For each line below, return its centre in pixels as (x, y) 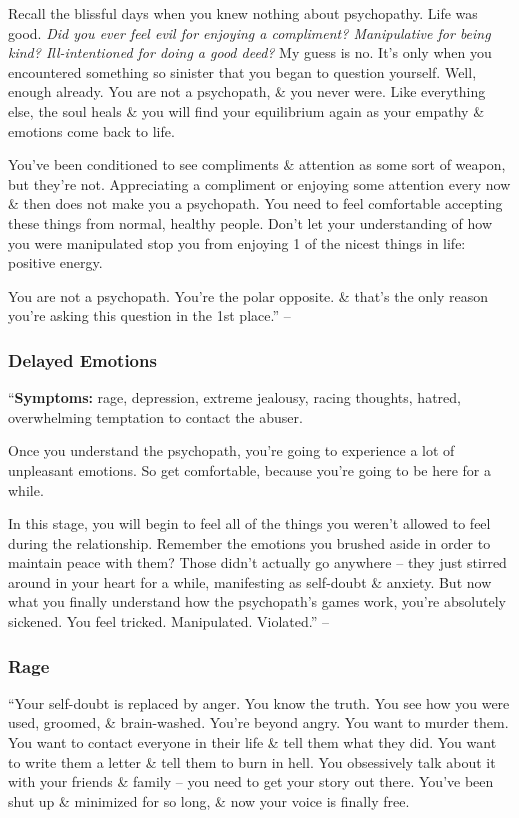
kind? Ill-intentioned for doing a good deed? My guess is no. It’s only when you (250, 52)
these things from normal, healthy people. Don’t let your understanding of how (250, 222)
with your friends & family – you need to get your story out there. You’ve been (251, 781)
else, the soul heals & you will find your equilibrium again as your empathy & (246, 110)
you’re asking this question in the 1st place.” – (149, 315)
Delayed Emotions (82, 359)
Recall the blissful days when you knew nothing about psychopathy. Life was (243, 13)
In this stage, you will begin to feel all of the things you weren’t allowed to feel (249, 523)
